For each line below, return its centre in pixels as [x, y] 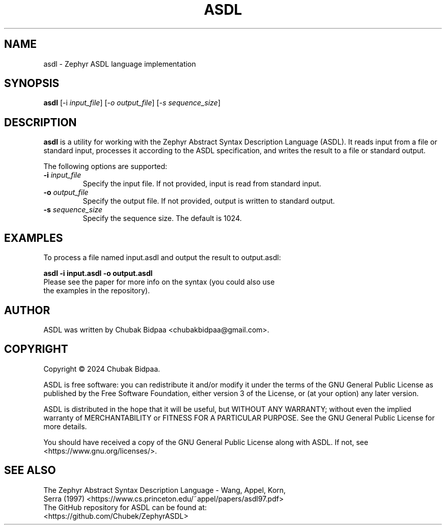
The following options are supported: [105, 166]
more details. [65, 426]
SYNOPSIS [32, 83]
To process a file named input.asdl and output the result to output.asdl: [162, 258]
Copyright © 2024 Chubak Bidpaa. [102, 369]
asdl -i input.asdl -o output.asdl [98, 273]
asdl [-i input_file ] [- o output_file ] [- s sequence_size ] [132, 103]
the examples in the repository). [97, 291]
